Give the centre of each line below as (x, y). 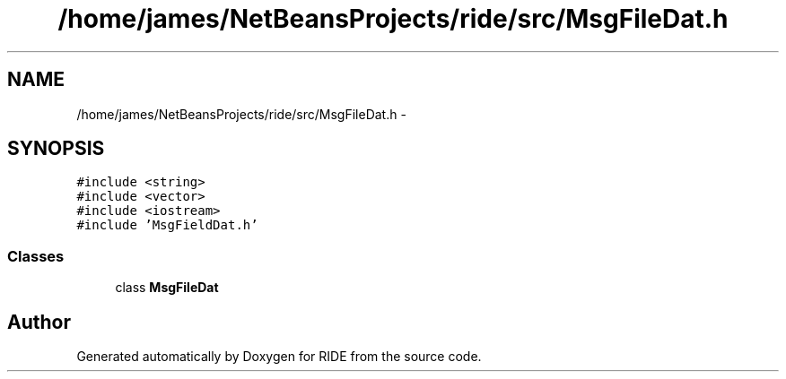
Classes (36, 256)
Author (39, 322)
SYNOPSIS (56, 149)
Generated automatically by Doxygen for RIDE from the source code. (279, 357)
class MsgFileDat (167, 288)
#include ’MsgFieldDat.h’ (167, 225)
